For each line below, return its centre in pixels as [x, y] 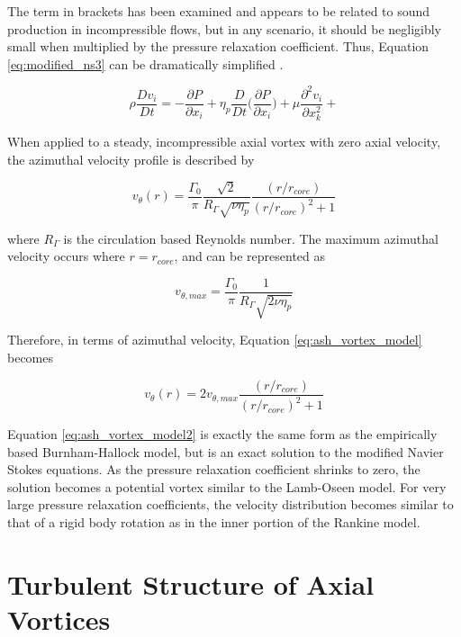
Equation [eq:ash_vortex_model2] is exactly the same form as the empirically [222, 434]
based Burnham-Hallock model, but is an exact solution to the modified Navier [226, 451]
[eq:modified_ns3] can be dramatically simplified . [145, 63]
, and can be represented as [250, 256]
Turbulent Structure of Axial [191, 583]
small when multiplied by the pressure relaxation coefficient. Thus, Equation [218, 46]
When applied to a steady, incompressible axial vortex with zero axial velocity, [224, 142]
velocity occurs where [66, 256]
